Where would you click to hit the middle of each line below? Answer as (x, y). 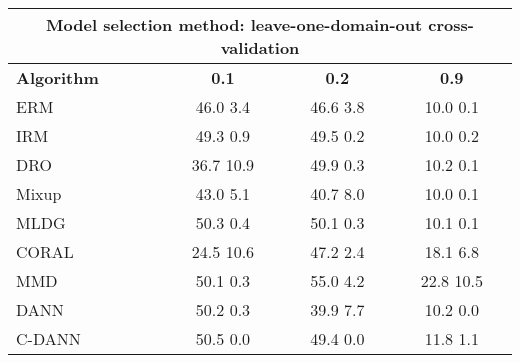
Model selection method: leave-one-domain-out (234, 24)
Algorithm (57, 77)
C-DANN (48, 338)
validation (260, 47)
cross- (451, 24)
